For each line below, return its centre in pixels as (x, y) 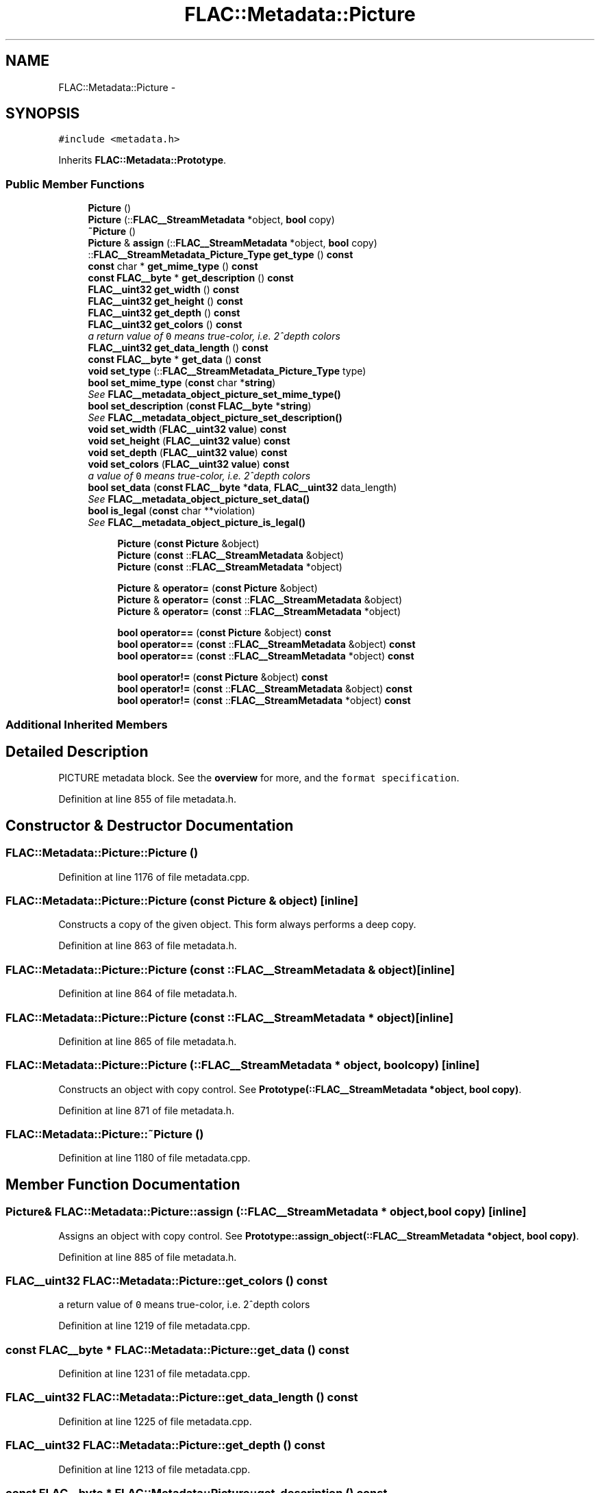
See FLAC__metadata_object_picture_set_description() (215, 418)
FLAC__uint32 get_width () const (164, 290)
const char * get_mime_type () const (173, 266)
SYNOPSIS (43, 114)
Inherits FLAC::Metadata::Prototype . (142, 160)
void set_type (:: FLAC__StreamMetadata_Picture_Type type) (227, 371)
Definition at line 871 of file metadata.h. (147, 1110)
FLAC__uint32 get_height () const (165, 301)
